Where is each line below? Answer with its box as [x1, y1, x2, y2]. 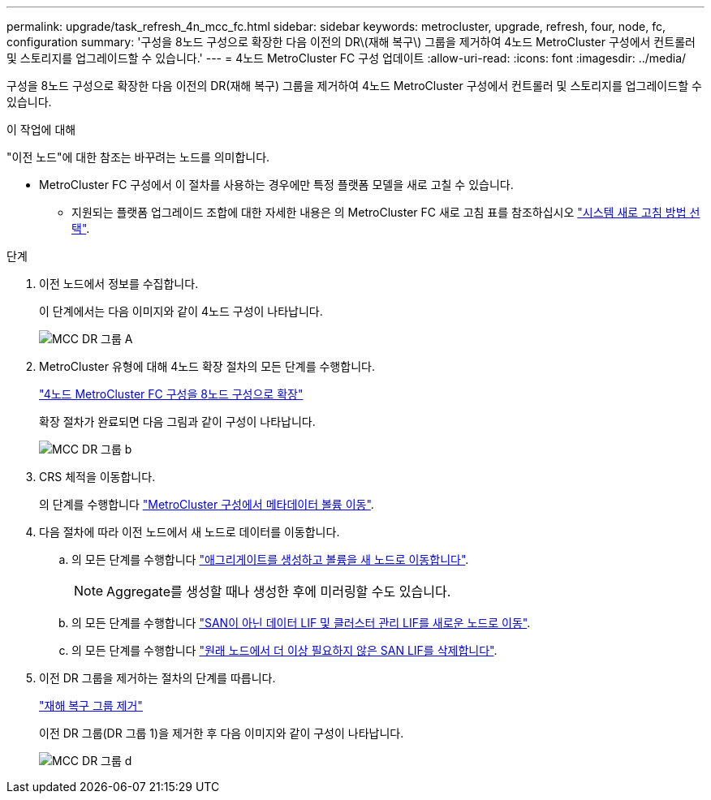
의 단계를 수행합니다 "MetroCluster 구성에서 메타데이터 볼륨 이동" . [39, 497, 374, 511]
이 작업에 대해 [6, 123, 76, 136]
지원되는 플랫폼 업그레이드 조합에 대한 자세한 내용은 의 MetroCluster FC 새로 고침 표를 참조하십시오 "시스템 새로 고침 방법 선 [71, 205, 700, 219]
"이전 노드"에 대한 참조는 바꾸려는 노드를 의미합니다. [6, 150, 270, 164]
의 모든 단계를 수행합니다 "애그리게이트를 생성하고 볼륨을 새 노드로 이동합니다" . [71, 553, 469, 566]
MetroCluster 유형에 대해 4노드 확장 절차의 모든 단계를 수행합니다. [39, 359, 375, 373]
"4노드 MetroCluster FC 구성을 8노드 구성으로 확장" [39, 387, 304, 401]
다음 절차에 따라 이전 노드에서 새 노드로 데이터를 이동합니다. [39, 525, 340, 539]
